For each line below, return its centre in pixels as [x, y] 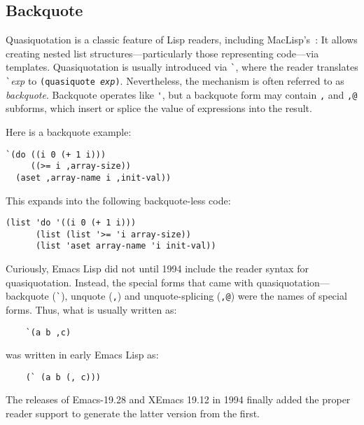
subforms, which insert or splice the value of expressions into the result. [159, 108]
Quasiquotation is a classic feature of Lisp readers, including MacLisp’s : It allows [182, 40]
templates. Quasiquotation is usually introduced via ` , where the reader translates [182, 67]
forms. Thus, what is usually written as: [91, 309]
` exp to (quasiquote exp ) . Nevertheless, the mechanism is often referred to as [175, 81]
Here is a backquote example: [69, 131]
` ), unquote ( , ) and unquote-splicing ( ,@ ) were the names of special [201, 296]
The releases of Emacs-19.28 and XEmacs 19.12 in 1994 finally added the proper [178, 399]
